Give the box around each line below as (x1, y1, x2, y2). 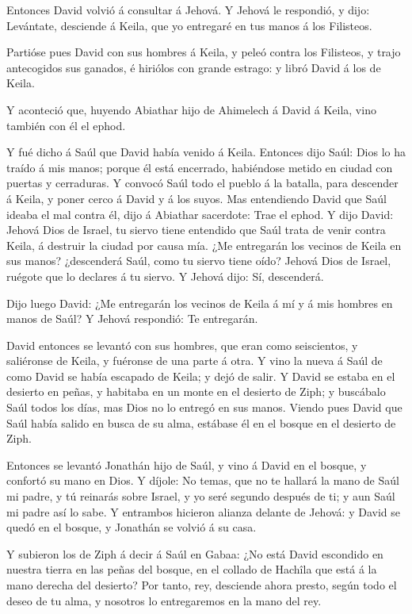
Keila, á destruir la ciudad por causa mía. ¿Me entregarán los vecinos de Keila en (6, 236, 402, 253)
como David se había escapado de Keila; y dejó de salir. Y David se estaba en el (6, 367, 395, 384)
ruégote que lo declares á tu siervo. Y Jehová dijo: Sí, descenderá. (6, 267, 324, 284)
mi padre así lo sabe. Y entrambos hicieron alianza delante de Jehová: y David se (6, 503, 400, 520)
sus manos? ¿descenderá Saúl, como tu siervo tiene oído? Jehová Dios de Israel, (6, 252, 391, 269)
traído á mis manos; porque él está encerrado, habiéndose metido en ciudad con (6, 159, 393, 175)
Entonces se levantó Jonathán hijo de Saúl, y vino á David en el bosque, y (6, 456, 367, 473)
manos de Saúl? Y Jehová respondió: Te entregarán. (6, 310, 258, 327)
